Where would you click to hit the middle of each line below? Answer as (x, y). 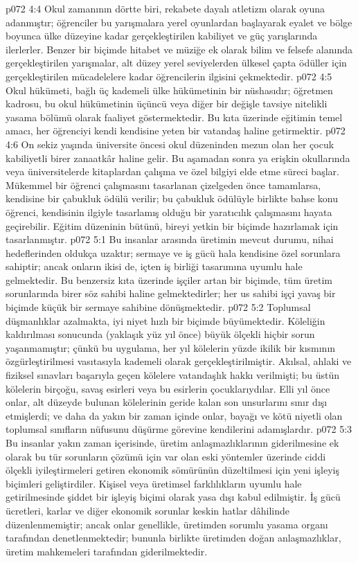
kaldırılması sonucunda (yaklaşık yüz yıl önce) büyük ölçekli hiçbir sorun (160, 334)
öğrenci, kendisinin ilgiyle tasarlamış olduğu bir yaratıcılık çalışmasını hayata (169, 212)
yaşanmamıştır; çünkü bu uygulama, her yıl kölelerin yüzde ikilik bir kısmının (171, 347)
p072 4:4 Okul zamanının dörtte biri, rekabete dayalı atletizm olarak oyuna (165, 8)
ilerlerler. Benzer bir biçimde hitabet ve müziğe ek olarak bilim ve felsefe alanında (179, 49)
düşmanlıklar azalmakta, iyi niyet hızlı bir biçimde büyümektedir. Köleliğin (165, 320)
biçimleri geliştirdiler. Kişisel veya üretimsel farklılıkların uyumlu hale (154, 483)
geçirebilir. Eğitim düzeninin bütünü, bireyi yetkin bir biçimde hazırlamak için (172, 225)
